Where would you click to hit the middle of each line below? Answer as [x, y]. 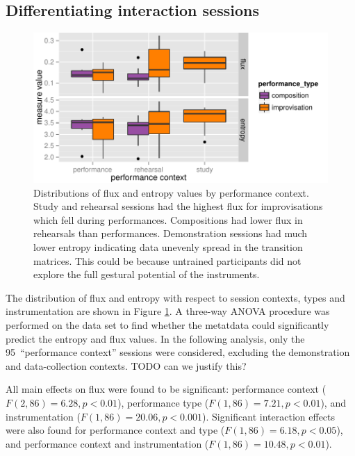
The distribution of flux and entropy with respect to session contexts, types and [175, 297]
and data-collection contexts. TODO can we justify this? [126, 365]
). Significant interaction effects [269, 416]
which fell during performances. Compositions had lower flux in [168, 219]
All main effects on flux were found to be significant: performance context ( [166, 389]
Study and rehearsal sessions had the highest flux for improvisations [178, 206]
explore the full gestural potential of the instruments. [147, 274]
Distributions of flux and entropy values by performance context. [171, 192]
